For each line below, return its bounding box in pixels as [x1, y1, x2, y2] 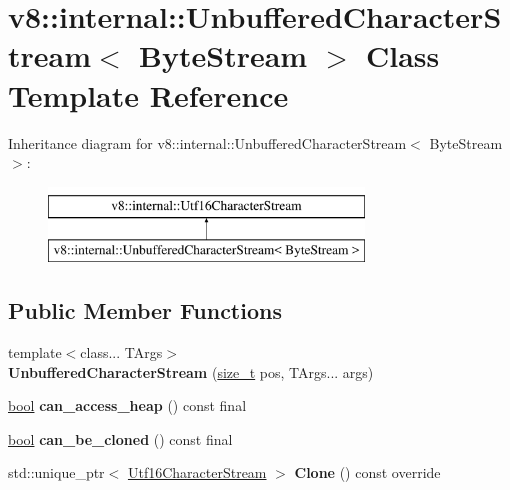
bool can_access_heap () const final [8, 395, 247, 416]
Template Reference [8, 74, 289, 115]
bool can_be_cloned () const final [8, 428, 233, 449]
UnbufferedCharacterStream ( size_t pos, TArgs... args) [8, 361, 374, 382]
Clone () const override [294, 462, 441, 483]
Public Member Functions [8, 295, 282, 326]
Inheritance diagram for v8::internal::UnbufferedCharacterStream [8, 132, 407, 153]
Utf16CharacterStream [127, 462, 267, 483]
